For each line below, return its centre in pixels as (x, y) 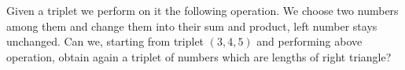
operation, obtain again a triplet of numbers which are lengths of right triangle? (199, 56)
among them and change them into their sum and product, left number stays (192, 26)
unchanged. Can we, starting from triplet (105, 41)
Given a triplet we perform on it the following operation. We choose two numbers (202, 10)
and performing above (309, 41)
